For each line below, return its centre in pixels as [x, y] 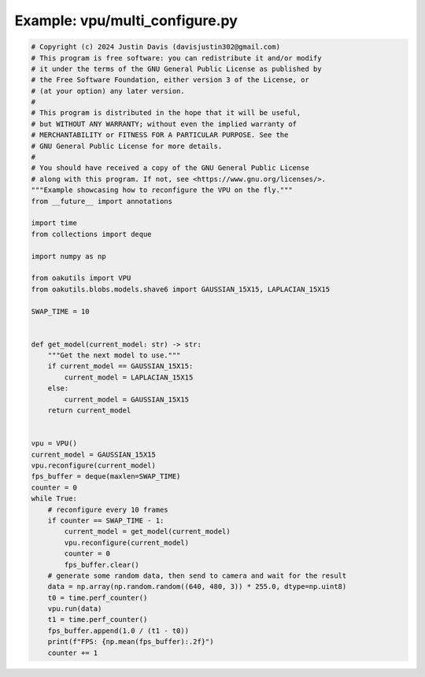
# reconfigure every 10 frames [108, 509]
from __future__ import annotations [102, 201]
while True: [54, 499]
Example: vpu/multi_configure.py [126, 20]
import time [54, 223]
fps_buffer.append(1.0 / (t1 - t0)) [118, 631]
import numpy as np [68, 256]
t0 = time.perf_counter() [98, 597]
